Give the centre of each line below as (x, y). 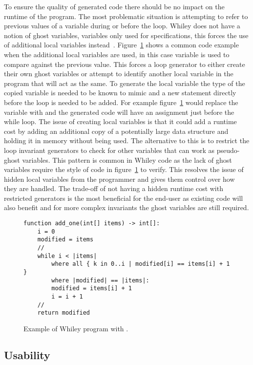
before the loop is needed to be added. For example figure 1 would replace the (121, 102)
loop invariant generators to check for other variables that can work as (109, 150)
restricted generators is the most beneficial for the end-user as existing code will (124, 198)
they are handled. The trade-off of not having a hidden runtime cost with (114, 188)
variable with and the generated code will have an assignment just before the (119, 112)
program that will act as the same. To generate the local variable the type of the (125, 83)
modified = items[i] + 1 (92, 289)
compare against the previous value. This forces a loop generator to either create (125, 64)
